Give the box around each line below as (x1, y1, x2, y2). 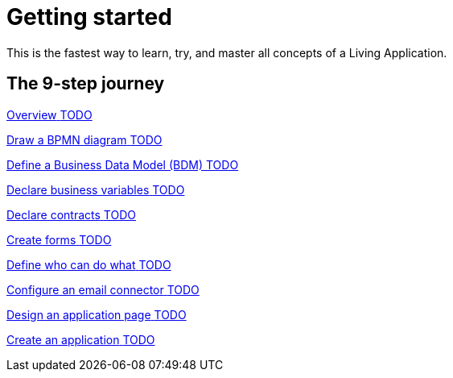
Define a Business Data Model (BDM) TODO (6, 157, 239, 172)
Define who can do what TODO (6, 257, 171, 272)
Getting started (6, 3, 172, 31)
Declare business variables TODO (6, 182, 185, 197)
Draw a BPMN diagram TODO (6, 132, 163, 147)
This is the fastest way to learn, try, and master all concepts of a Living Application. (6, 45, 447, 60)
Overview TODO (6, 107, 93, 122)
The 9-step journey (6, 73, 165, 94)
